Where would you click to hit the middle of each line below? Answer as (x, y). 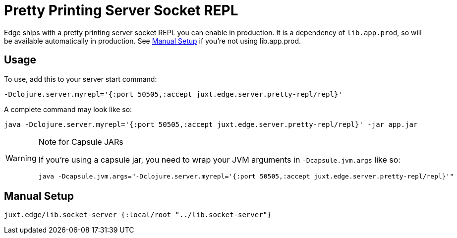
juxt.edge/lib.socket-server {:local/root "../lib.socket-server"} (138, 215)
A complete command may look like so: (68, 109)
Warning (21, 158)
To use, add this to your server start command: (81, 79)
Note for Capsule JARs (81, 142)
